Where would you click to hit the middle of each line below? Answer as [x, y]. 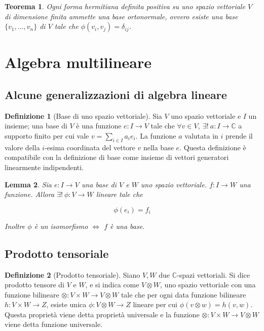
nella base [158, 147]
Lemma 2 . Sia [28, 184]
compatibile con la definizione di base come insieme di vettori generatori [117, 157]
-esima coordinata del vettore [90, 147]
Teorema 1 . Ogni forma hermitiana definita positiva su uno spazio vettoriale [125, 6]
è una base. [127, 226]
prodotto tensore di [35, 285]
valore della [22, 147]
